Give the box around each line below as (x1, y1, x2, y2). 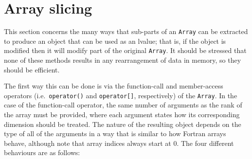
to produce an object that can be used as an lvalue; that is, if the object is (4, 35, 226, 46)
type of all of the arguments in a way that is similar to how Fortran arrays (4, 128, 226, 139)
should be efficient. (4, 64, 60, 74)
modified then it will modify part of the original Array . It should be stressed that (4, 45, 247, 55)
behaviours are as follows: (4, 147, 80, 158)
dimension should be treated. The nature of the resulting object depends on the (4, 119, 241, 129)
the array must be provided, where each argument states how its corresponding (4, 109, 240, 120)
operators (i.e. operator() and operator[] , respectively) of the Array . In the (4, 90, 237, 100)
